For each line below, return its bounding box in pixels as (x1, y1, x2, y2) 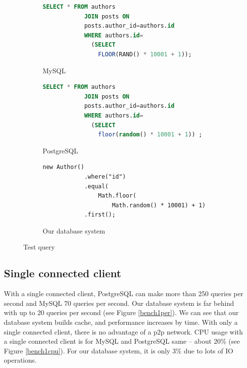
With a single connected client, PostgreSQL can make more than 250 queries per (4, 288, 244, 299)
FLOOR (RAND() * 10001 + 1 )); (98, 50, 192, 58)
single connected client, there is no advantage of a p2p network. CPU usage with (4, 326, 243, 336)
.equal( (84, 183, 109, 190)
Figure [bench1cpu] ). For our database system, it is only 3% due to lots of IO (4, 345, 233, 355)
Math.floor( (98, 192, 137, 200)
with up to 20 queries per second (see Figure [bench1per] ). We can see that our (4, 307, 239, 318)
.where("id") (84, 173, 126, 180)
